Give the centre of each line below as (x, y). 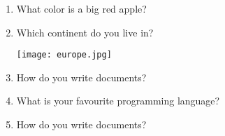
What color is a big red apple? (81, 8)
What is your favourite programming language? (118, 101)
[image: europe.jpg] (64, 55)
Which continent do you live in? (85, 32)
